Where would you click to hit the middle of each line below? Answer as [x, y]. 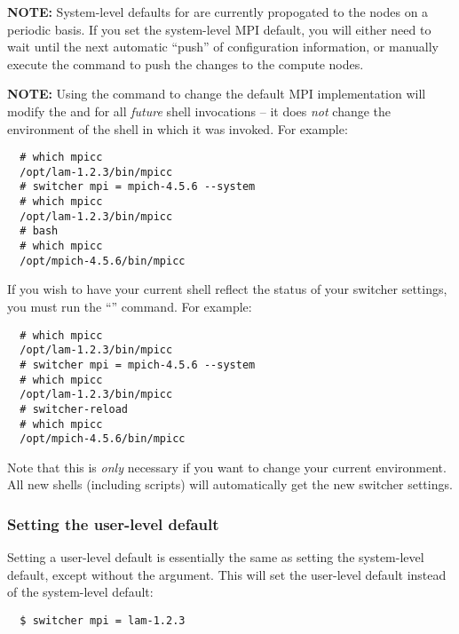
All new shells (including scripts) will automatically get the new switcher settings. [230, 484]
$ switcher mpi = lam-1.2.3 [103, 621]
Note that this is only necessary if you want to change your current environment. [227, 467]
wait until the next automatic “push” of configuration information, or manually [223, 47]
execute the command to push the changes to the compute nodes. [186, 63]
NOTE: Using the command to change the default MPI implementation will [217, 94]
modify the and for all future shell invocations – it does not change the [199, 111]
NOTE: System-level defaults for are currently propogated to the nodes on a [218, 12]
